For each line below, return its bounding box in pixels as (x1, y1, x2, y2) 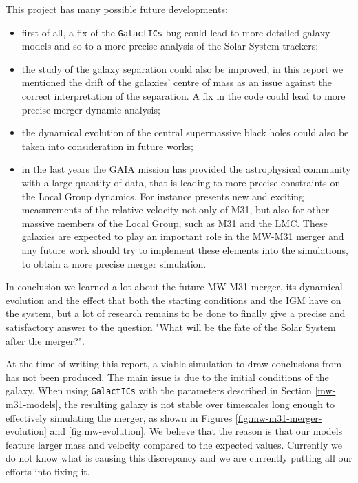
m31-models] (6, 396, 59, 411)
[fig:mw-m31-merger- (235, 410, 322, 425)
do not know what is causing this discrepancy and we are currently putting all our (6, 451, 352, 465)
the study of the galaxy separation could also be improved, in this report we (21, 61, 344, 76)
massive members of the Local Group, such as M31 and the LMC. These (21, 215, 328, 230)
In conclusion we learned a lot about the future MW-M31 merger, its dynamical (6, 279, 343, 294)
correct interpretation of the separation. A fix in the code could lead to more (21, 89, 346, 103)
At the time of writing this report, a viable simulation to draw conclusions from (6, 356, 342, 371)
